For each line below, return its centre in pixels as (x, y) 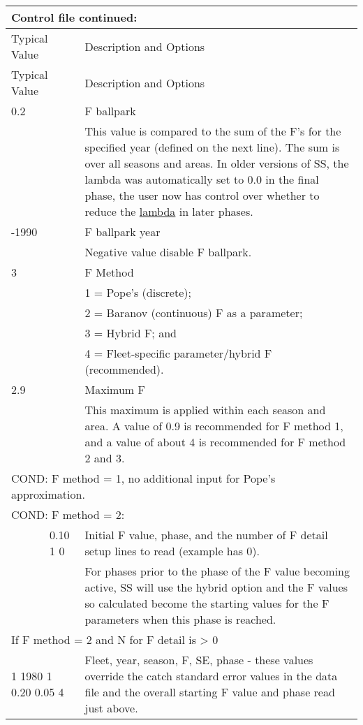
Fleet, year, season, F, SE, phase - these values (199, 660)
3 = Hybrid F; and (131, 333)
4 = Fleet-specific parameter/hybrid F (178, 353)
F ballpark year (123, 232)
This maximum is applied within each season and (205, 410)
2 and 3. (105, 458)
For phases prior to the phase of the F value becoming (217, 571)
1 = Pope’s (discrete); (138, 292)
